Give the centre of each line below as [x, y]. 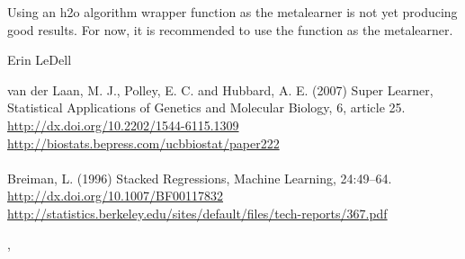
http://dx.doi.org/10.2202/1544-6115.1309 [123, 125]
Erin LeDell [40, 60]
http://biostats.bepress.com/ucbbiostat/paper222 [143, 143]
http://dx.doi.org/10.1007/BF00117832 [116, 196]
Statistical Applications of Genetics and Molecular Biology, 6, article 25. [206, 107]
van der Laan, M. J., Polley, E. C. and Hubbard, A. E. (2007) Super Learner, [220, 89]
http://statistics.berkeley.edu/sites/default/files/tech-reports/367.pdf [197, 213]
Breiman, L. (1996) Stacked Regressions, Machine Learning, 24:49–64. [200, 178]
